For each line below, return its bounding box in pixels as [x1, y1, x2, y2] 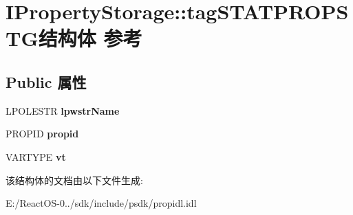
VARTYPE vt [6, 149, 66, 163]
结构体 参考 [38, 24, 142, 52]
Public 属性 [6, 71, 87, 92]
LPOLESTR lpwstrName [6, 103, 120, 117]
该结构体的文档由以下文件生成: [6, 172, 143, 187]
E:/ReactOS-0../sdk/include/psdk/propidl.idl [6, 196, 197, 210]
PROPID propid [6, 126, 79, 141]
